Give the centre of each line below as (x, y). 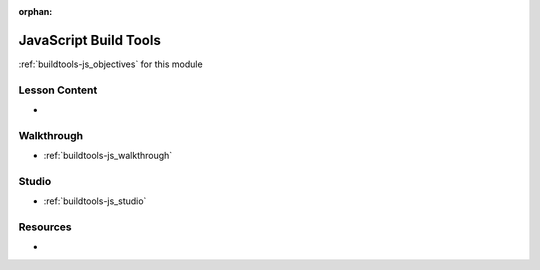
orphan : (35, 11)
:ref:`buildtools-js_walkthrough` (108, 156)
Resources (45, 227)
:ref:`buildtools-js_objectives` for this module (111, 64)
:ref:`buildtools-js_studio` (95, 201)
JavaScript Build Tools (90, 40)
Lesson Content (58, 90)
